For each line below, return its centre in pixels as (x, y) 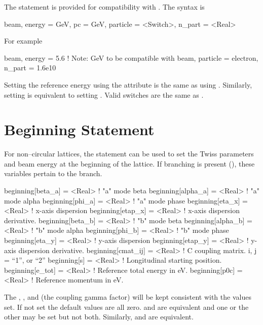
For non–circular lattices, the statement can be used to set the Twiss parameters (129, 154)
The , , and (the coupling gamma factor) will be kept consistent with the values (128, 297)
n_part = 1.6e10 (30, 68)
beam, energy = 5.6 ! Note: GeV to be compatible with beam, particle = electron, (131, 57)
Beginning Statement (79, 129)
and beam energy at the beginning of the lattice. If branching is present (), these (129, 163)
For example (23, 41)
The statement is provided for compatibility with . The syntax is (104, 7)
